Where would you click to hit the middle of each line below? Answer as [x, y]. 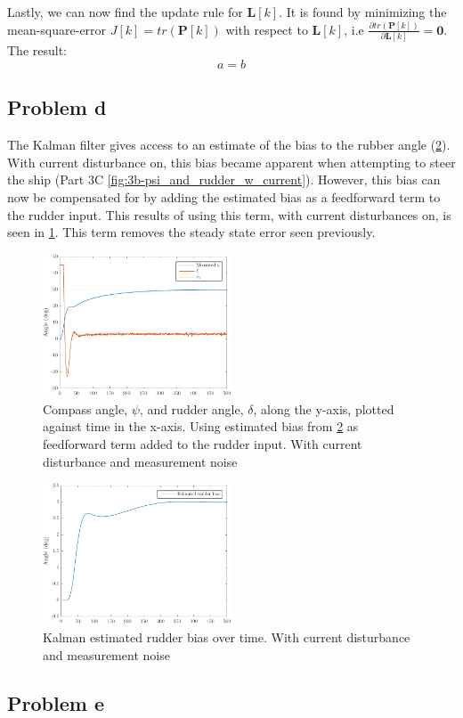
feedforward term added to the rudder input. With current [203, 444]
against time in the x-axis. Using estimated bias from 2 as [201, 426]
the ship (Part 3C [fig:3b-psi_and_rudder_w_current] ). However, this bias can [224, 179]
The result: [37, 50]
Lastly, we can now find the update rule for [125, 12]
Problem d [57, 107]
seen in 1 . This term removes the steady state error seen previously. [191, 232]
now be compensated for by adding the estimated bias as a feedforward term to [224, 196]
